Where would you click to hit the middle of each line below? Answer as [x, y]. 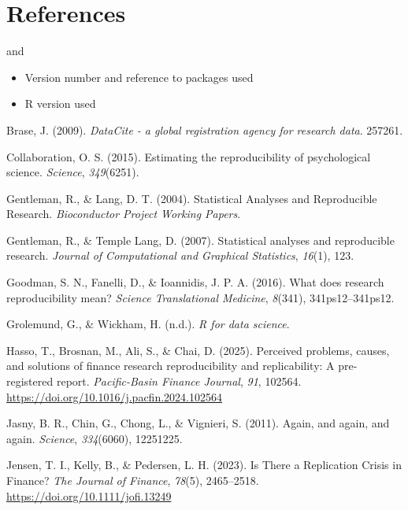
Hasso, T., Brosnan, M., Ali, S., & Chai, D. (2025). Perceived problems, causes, [198, 350]
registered [30, 381]
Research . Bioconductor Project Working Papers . [124, 214]
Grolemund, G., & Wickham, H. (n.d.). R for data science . [148, 324]
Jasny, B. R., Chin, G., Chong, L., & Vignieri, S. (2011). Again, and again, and [198, 423]
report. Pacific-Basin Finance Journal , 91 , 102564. [179, 381]
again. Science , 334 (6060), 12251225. [95, 438]
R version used [60, 103]
